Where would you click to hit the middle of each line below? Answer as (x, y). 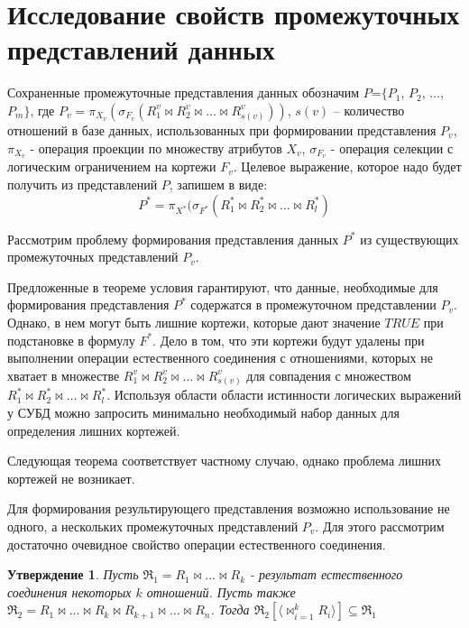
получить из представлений (83, 184)
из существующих (409, 239)
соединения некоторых (69, 591)
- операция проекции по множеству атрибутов (156, 148)
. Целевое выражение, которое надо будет (347, 166)
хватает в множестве (64, 375)
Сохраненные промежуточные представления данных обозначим (184, 92)
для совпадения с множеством (329, 375)
